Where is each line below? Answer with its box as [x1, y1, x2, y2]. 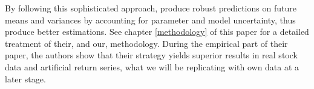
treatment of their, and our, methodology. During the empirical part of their [5, 37, 288, 49]
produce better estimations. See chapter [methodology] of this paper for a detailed [5, 25, 309, 38]
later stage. [5, 72, 46, 85]
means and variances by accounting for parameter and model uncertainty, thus [5, 13, 296, 26]
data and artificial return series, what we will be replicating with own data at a [5, 60, 299, 73]
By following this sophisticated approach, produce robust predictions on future [5, 2, 296, 14]
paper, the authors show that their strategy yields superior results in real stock [5, 49, 298, 61]
